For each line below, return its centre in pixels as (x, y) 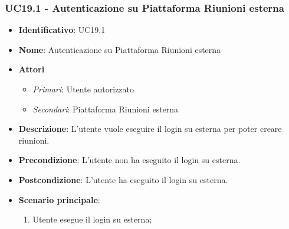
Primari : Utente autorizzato (83, 89)
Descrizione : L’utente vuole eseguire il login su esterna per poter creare (150, 129)
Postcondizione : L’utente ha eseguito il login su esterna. (123, 179)
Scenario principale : (59, 199)
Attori (32, 69)
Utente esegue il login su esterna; (92, 219)
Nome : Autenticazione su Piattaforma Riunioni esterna (120, 49)
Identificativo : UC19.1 (62, 30)
